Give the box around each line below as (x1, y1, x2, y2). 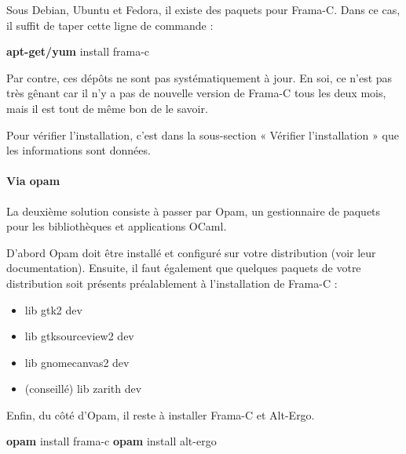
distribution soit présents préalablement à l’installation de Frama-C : (6, 274, 338, 291)
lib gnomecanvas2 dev (24, 354, 130, 370)
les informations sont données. (6, 142, 151, 158)
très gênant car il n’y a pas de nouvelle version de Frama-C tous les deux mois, (6, 85, 386, 101)
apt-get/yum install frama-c (6, 43, 150, 60)
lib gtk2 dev (24, 301, 82, 318)
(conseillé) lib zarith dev (24, 380, 142, 397)
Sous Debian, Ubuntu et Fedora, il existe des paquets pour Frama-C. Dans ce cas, (6, 2, 401, 17)
